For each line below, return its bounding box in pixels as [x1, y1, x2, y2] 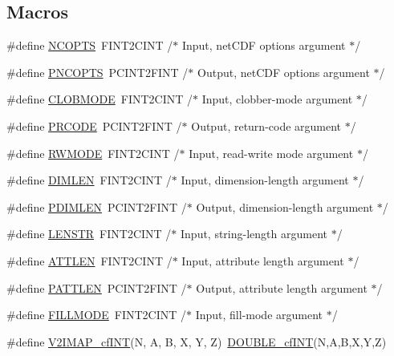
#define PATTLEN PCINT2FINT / [6, 279, 187, 296]
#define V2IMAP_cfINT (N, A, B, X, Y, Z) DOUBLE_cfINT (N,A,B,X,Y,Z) [6, 333, 387, 350]
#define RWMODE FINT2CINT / [6, 144, 180, 161]
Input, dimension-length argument [181, 172, 349, 188]
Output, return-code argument [191, 117, 342, 134]
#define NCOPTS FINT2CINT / [6, 37, 173, 54]
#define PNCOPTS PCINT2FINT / [6, 63, 189, 80]
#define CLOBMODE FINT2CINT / [6, 91, 193, 107]
